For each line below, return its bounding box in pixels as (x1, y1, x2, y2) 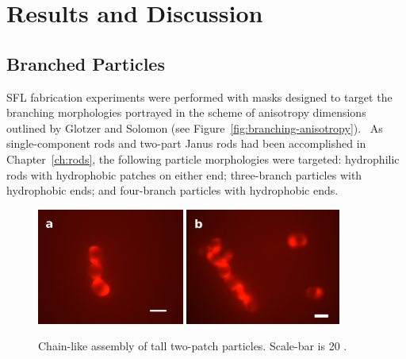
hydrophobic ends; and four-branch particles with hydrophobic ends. (6, 182, 339, 199)
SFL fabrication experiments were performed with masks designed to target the (6, 88, 393, 105)
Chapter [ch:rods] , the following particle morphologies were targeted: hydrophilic (6, 150, 400, 167)
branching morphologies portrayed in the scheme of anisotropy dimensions (6, 104, 366, 121)
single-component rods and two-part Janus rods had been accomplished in (6, 135, 366, 152)
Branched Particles (6, 51, 165, 75)
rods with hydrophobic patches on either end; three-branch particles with (6, 166, 362, 183)
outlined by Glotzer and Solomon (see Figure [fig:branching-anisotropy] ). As (6, 119, 383, 136)
